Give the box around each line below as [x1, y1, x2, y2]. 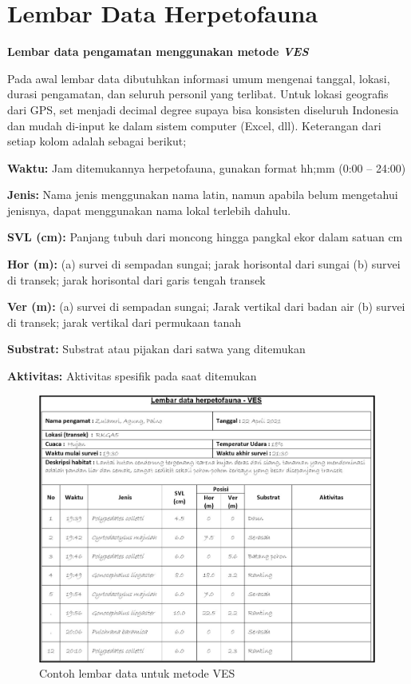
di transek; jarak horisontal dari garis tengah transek [7, 271, 266, 288]
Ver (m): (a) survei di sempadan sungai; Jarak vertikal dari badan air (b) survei [7, 298, 405, 315]
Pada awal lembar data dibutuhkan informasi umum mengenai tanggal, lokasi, [7, 70, 390, 86]
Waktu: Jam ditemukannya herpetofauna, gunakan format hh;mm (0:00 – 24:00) [7, 159, 406, 176]
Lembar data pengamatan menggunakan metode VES [7, 43, 309, 60]
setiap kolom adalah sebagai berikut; [7, 133, 187, 149]
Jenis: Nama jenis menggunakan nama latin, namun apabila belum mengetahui [7, 186, 398, 203]
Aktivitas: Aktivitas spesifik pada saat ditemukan [7, 368, 257, 384]
